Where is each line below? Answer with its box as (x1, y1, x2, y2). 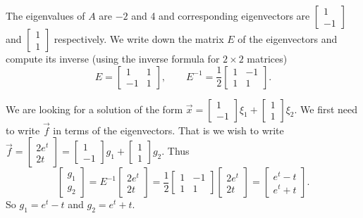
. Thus (161, 143, 190, 158)
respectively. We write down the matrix (54, 32, 224, 46)
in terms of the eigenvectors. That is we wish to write (53, 122, 284, 137)
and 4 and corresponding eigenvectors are (131, 8, 310, 23)
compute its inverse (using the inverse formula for (6, 51, 220, 65)
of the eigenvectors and (238, 32, 338, 46)
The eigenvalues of (6, 8, 85, 23)
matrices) (247, 51, 288, 65)
